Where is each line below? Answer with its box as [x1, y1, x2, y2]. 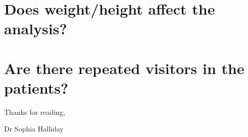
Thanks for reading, [4, 106, 65, 117]
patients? [4, 77, 69, 98]
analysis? [4, 18, 67, 39]
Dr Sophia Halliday [4, 123, 64, 134]
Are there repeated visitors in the [4, 57, 244, 78]
